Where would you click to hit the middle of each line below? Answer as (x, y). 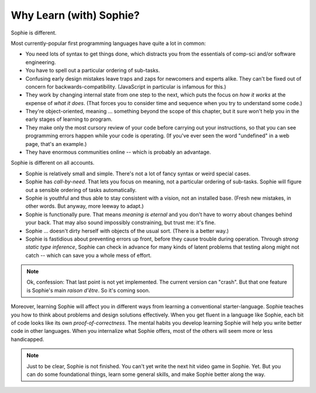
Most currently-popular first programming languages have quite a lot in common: (108, 43)
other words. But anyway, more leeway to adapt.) (85, 206)
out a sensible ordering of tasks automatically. (81, 190)
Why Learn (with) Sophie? (75, 15)
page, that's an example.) (56, 144)
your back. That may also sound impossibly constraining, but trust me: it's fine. (121, 222)
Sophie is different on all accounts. (53, 163)
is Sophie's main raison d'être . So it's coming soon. (88, 290)
